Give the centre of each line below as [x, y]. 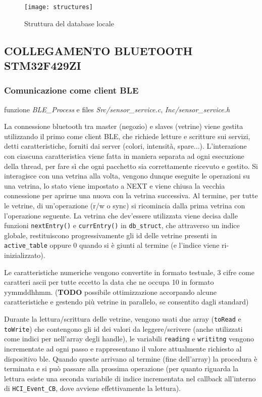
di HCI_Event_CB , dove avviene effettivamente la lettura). [92, 388]
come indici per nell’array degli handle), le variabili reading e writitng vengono [129, 339]
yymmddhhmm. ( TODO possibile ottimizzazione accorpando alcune [110, 292]
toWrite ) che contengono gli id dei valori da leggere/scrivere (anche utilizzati [123, 328]
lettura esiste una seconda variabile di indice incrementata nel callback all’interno [130, 378]
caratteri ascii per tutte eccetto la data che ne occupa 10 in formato [109, 282]
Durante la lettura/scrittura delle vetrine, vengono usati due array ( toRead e [123, 319]
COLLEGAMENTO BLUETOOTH [98, 50]
